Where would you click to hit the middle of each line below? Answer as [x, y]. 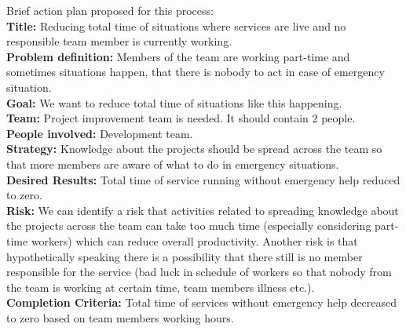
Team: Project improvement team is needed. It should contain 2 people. [181, 118]
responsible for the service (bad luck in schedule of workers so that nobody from [199, 272]
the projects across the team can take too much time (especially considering [189, 226]
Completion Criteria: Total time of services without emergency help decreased [202, 302]
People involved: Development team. [100, 133]
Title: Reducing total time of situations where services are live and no [176, 25]
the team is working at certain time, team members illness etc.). [161, 287]
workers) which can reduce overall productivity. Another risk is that [194, 240]
